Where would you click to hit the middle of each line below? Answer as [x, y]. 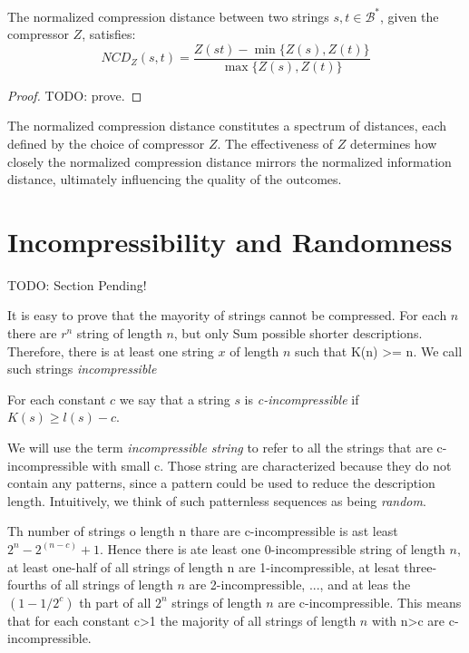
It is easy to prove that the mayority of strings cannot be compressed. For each [227, 315]
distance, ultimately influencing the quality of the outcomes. [175, 179]
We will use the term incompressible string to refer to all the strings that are [220, 447]
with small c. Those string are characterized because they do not [272, 465]
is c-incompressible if [302, 399]
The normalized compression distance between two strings [168, 16]
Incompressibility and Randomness [230, 241]
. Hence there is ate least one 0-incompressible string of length [273, 548]
